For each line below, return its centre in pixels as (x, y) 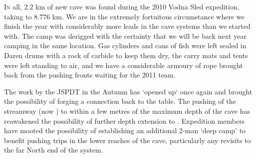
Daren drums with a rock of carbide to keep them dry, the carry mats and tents (126, 55)
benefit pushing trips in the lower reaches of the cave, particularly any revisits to (128, 140)
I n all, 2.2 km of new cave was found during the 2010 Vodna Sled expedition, (122, 6)
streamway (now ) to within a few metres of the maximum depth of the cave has (127, 111)
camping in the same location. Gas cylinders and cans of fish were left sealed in (125, 45)
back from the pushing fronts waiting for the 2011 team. (90, 75)
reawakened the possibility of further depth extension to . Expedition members (125, 120)
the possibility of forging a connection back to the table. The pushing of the (120, 101)
